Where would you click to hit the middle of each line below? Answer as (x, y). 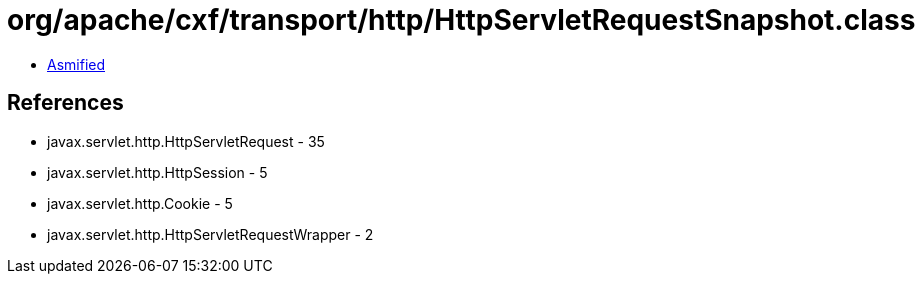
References (65, 103)
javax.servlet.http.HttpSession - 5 (157, 172)
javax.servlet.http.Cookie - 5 (140, 203)
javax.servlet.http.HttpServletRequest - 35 (186, 141)
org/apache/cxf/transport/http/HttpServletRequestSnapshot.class (461, 20)
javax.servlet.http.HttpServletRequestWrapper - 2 (210, 234)
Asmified (76, 64)
